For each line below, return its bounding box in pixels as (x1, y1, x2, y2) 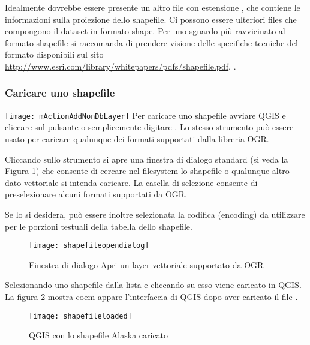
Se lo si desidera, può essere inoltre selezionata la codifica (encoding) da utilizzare (5, 208, 305, 220)
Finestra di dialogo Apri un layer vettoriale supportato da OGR (29, 258, 264, 271)
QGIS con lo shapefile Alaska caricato (29, 329, 168, 341)
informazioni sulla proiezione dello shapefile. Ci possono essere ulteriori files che (5, 13, 297, 25)
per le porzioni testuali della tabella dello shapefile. (5, 220, 192, 232)
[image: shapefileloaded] (29, 311, 132, 320)
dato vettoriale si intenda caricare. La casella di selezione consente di (5, 176, 258, 188)
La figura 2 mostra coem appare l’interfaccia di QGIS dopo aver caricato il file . (5, 290, 298, 303)
